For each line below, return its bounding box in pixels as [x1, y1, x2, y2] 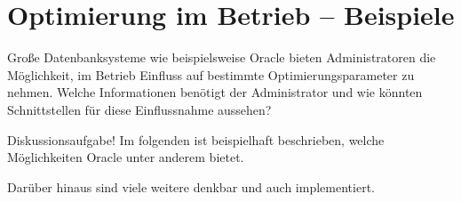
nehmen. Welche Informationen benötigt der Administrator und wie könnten [7, 83, 423, 101]
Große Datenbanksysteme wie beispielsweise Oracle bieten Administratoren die [7, 48, 436, 67]
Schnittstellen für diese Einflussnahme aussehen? [7, 100, 272, 118]
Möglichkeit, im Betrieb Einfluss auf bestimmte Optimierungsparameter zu [7, 65, 415, 84]
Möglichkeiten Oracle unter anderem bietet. [7, 148, 244, 166]
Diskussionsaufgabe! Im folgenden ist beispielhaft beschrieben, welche [7, 130, 385, 149]
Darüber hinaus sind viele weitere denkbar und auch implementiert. [7, 177, 375, 196]
